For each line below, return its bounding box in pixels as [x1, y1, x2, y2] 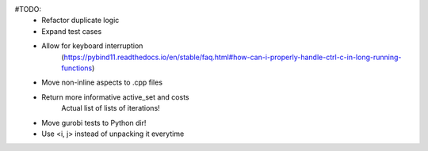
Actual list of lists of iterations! [61, 104, 160, 113]
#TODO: [14, 5, 42, 13]
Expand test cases [41, 26, 102, 36]
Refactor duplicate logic [41, 16, 120, 25]
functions [61, 63, 93, 73]
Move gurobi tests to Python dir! [41, 118, 147, 127]
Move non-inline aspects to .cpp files [41, 77, 162, 87]
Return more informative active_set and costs [41, 92, 189, 102]
